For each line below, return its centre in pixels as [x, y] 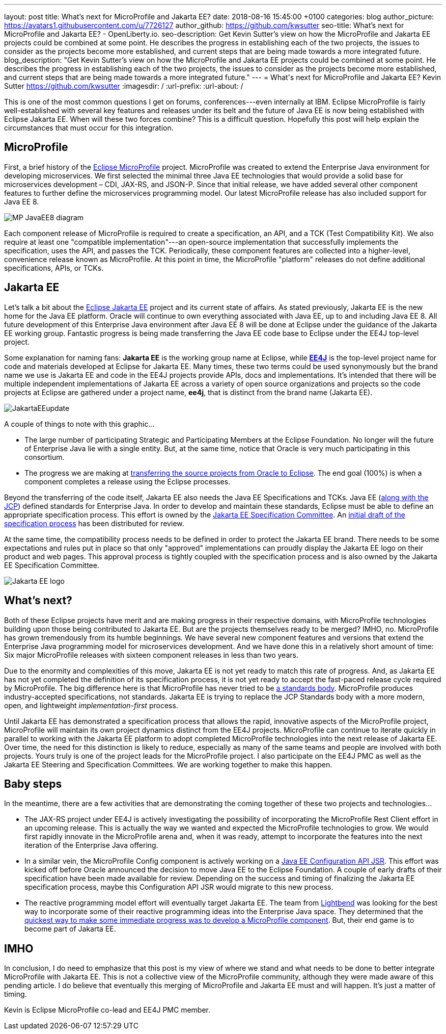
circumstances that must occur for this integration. [89, 128]
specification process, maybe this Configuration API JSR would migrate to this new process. [179, 887]
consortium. [45, 457]
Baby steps [33, 784]
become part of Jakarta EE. [70, 929]
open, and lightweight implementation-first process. [91, 705]
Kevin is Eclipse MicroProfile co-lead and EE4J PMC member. [107, 1010]
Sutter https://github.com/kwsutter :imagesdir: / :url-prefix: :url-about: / [124, 86]
